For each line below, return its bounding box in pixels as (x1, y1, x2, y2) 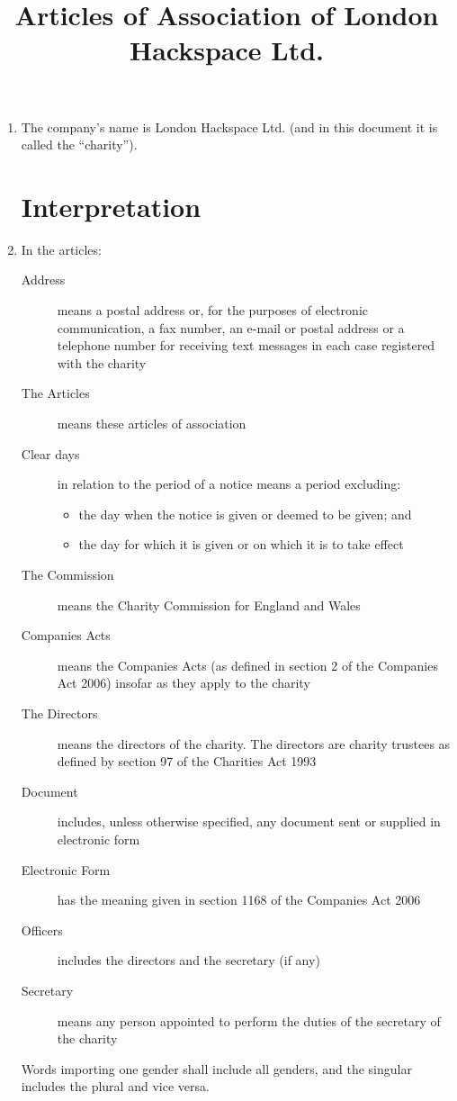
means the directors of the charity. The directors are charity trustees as (57, 734, 451, 753)
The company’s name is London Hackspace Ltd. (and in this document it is (21, 117, 438, 136)
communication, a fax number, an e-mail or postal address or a (57, 318, 405, 337)
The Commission (21, 565, 114, 583)
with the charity (57, 353, 147, 372)
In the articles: (21, 239, 102, 258)
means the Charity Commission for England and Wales (57, 595, 361, 614)
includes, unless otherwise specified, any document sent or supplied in (57, 812, 441, 831)
